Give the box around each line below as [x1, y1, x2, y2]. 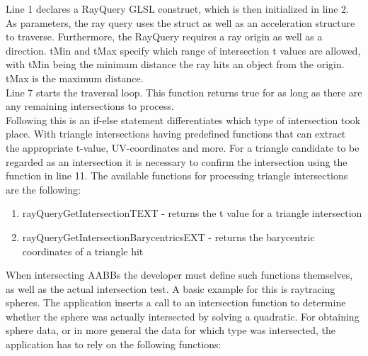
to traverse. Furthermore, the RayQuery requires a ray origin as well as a [6, 29, 323, 44]
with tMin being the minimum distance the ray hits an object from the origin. [6, 57, 345, 72]
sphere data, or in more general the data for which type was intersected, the [6, 323, 335, 338]
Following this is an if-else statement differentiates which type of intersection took [6, 112, 361, 127]
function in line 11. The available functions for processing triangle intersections [6, 168, 348, 183]
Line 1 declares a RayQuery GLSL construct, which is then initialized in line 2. [6, 1, 350, 16]
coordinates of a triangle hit [22, 243, 144, 258]
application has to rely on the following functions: [6, 337, 222, 352]
